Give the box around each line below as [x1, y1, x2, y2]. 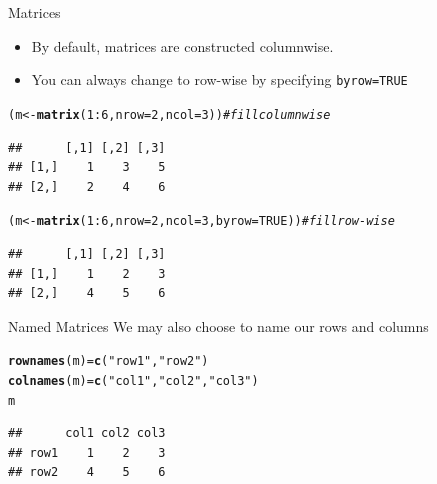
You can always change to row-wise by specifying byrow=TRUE [31, 69, 408, 90]
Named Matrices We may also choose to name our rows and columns [8, 315, 429, 336]
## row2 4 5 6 [8, 465, 166, 480]
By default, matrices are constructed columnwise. [31, 35, 334, 56]
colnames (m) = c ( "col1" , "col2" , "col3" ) [8, 373, 259, 388]
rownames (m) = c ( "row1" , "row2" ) [8, 354, 209, 369]
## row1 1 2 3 [8, 445, 166, 460]
